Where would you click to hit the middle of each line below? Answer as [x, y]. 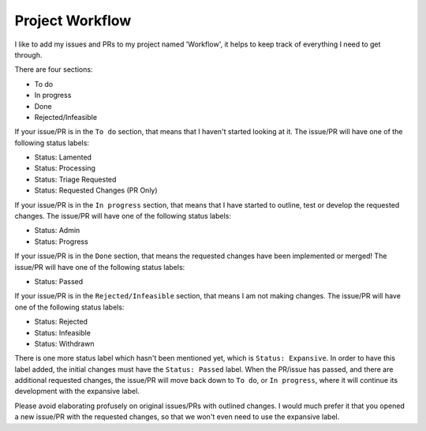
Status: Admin [57, 230]
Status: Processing [65, 168]
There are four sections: [54, 69]
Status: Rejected [61, 322]
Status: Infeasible [62, 332]
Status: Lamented [63, 157]
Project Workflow [73, 21]
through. [28, 54]
